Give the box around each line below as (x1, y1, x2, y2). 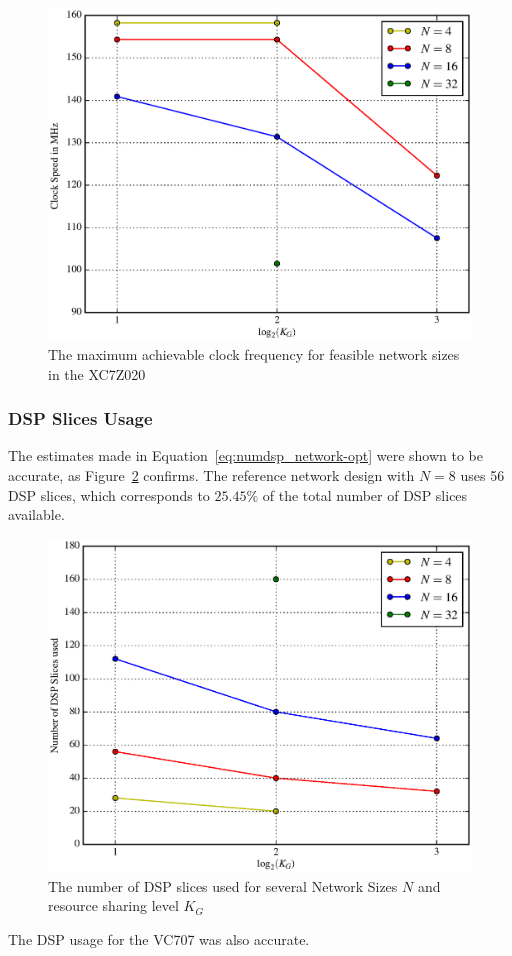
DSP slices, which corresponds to (8, 484, 210, 505)
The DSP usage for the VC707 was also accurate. (8, 928, 310, 949)
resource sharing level (48, 895, 179, 916)
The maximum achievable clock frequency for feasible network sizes (48, 343, 460, 364)
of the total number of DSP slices (262, 484, 468, 505)
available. (8, 504, 65, 525)
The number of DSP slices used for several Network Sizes (48, 875, 398, 896)
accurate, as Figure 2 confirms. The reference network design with (8, 464, 415, 485)
